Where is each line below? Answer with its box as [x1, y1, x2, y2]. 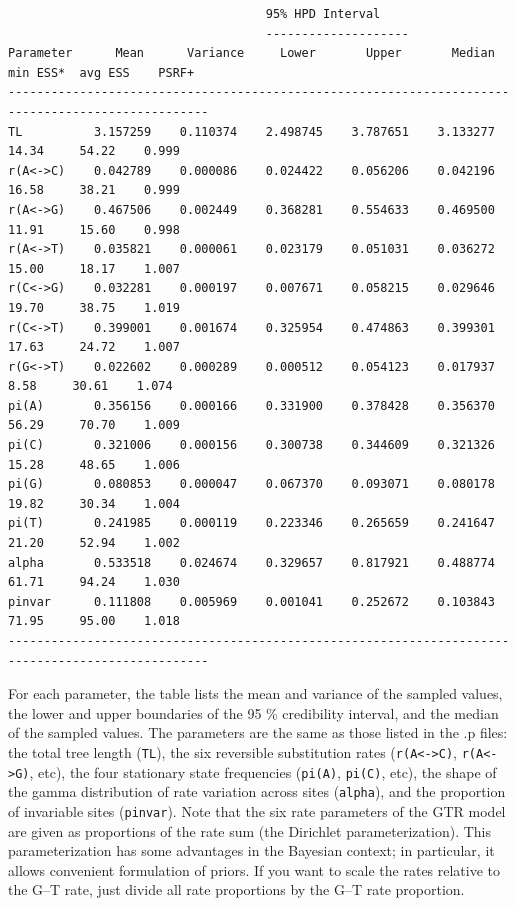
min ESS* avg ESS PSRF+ [8, 65, 195, 80]
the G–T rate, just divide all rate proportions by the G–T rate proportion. [8, 879, 465, 900]
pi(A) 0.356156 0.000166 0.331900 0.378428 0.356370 [8, 398, 495, 413]
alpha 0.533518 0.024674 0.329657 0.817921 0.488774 [8, 555, 495, 570]
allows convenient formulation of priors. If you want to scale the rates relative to [8, 859, 501, 880]
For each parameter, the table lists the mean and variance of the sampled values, [8, 683, 503, 704]
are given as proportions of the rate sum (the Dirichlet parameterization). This [8, 820, 491, 841]
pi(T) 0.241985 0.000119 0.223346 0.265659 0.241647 [8, 516, 495, 531]
